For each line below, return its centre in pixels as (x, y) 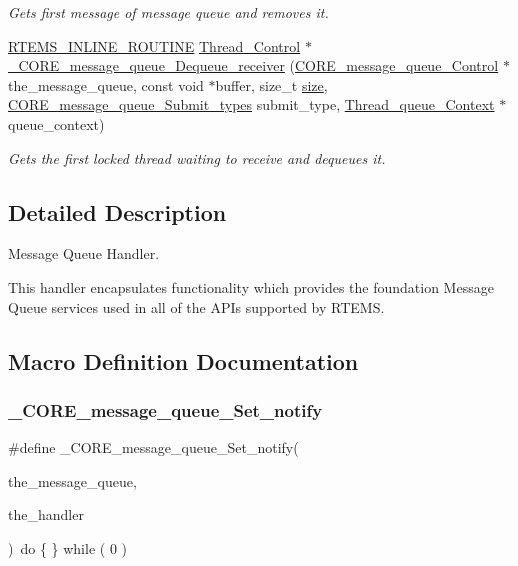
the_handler (46, 514)
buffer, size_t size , (271, 84)
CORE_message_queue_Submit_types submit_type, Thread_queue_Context (251, 104)
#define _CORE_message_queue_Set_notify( (153, 447)
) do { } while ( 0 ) (67, 547)
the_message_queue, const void (106, 84)
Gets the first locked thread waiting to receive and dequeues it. (197, 157)
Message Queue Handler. (84, 253)
